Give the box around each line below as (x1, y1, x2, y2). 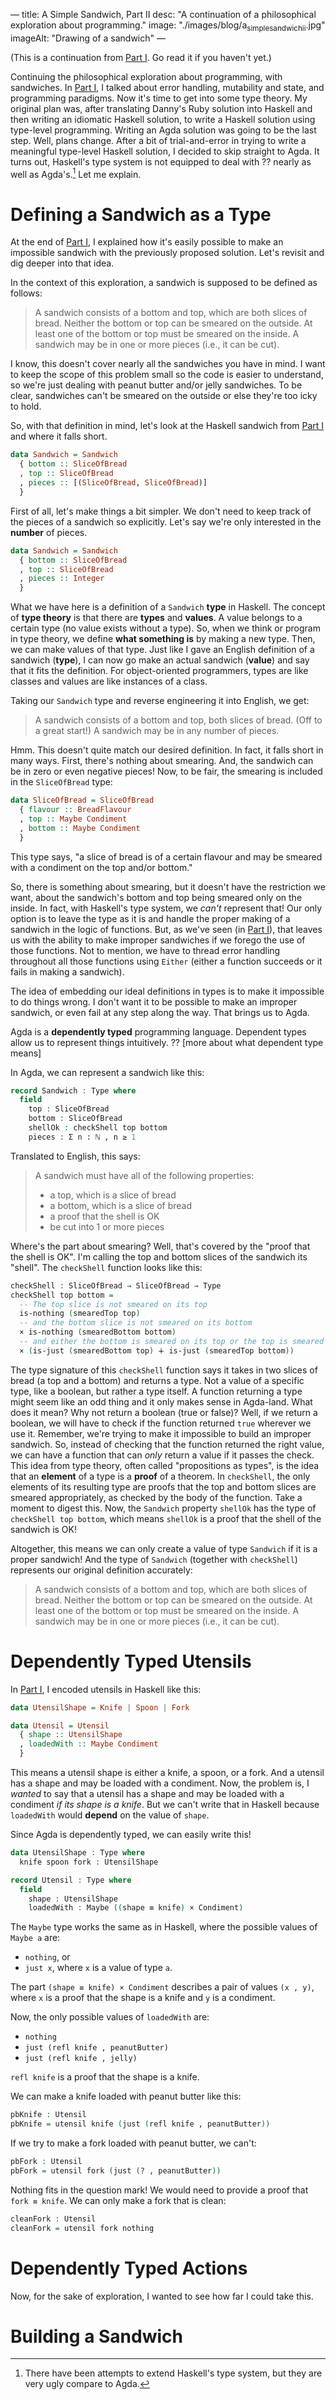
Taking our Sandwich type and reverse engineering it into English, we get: (10, 695, 310, 707)
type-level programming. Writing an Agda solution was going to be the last (10, 124, 317, 136)
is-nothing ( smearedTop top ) (19, 1309, 141, 1319)
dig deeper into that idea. (10, 257, 115, 269)
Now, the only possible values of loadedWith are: (10, 2011, 210, 2023)
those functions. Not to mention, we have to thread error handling (10, 944, 281, 956)
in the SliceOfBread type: (10, 776, 113, 788)
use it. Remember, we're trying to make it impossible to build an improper (10, 1427, 312, 1439)
